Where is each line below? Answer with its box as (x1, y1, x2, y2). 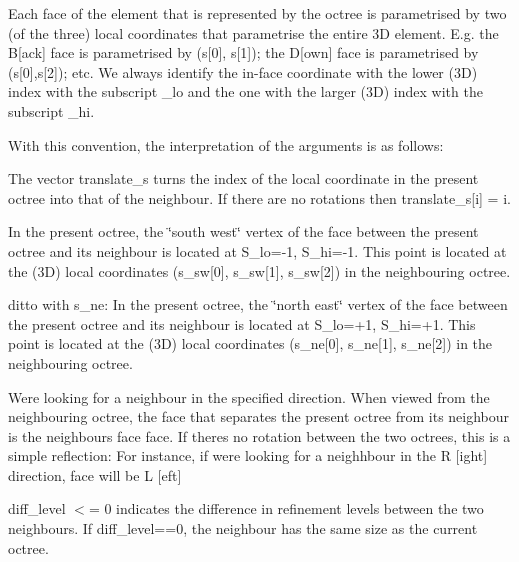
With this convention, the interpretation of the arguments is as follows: (8, 134, 444, 155)
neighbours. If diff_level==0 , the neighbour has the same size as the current (8, 518, 478, 539)
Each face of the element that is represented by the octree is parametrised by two (8, 3, 507, 23)
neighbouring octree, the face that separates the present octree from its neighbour (8, 406, 510, 427)
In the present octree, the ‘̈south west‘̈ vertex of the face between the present (8, 221, 479, 242)
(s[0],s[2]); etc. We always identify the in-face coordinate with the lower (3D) (8, 61, 478, 82)
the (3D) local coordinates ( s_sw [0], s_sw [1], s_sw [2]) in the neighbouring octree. (8, 260, 511, 281)
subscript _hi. (8, 100, 95, 121)
